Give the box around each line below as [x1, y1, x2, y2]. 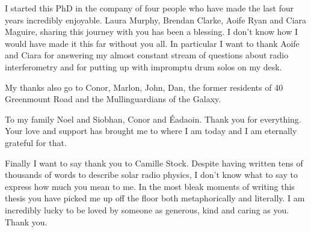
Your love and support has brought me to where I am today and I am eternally [5, 124, 297, 137]
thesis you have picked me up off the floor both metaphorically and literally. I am [5, 192, 305, 204]
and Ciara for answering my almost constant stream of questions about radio [5, 49, 289, 61]
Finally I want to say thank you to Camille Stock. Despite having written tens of [5, 156, 303, 169]
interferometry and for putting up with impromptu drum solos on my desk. [5, 60, 282, 73]
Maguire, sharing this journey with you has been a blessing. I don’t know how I [5, 25, 298, 38]
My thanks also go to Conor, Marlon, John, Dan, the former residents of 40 [5, 81, 283, 93]
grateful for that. [5, 136, 67, 148]
